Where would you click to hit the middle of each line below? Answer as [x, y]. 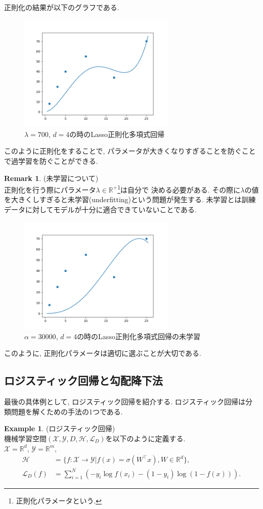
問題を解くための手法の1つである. [67, 411]
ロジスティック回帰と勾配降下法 [83, 380]
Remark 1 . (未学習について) [51, 178]
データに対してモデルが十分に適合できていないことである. [100, 209]
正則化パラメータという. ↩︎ [59, 500]
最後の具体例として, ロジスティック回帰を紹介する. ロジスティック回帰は [125, 402]
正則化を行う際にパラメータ [50, 189]
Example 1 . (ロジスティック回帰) [60, 428]
